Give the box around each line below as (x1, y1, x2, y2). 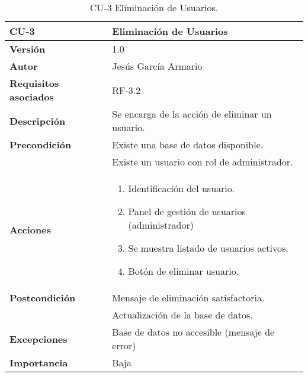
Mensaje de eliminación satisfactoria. (112, 291, 265, 304)
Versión (9, 42, 46, 56)
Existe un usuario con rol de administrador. (112, 155, 293, 168)
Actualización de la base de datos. (112, 308, 253, 321)
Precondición (9, 138, 72, 151)
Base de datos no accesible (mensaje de (112, 325, 275, 339)
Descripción (9, 113, 66, 128)
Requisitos (9, 76, 59, 90)
